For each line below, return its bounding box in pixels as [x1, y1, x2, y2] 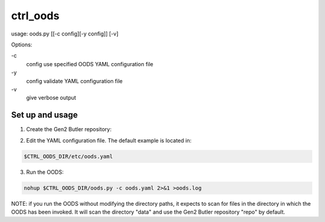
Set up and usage [11, 110, 78, 120]
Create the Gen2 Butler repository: [26, 126, 112, 133]
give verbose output [26, 94, 76, 102]
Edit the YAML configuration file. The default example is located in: [26, 137, 192, 144]
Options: [11, 41, 32, 48]
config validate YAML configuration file [26, 77, 123, 84]
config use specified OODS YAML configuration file [26, 60, 153, 67]
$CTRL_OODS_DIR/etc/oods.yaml [23, 153, 113, 159]
